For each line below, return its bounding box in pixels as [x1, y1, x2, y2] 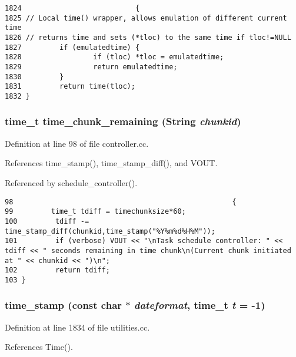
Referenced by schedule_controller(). [5, 176, 138, 188]
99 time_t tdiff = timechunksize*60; [5, 207, 186, 216]
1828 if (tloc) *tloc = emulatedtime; [5, 53, 224, 62]
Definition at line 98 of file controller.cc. [5, 137, 149, 149]
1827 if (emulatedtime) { [5, 43, 140, 52]
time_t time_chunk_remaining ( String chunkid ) [5, 114, 241, 129]
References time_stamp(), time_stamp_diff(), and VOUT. [5, 157, 218, 169]
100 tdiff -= [5, 217, 89, 225]
